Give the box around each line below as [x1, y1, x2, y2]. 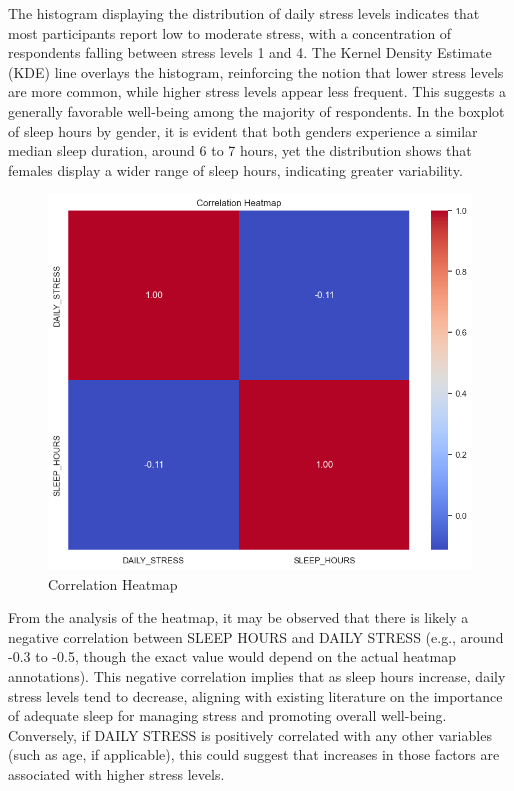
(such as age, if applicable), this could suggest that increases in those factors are [8, 744, 500, 765]
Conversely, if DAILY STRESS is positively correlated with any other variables [8, 724, 492, 745]
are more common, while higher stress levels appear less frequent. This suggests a [8, 81, 506, 102]
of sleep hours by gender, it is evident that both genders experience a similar [8, 120, 478, 141]
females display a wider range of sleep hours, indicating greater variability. [8, 159, 463, 180]
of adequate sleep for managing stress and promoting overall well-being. [8, 705, 447, 726]
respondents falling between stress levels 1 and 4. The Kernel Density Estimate [8, 42, 492, 63]
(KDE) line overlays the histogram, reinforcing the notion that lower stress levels [8, 61, 504, 82]
